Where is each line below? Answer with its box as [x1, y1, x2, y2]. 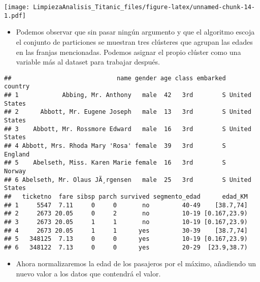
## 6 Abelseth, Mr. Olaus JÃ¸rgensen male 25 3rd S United [4, 176, 251, 183]
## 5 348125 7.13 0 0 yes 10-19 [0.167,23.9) [4, 235, 248, 243]
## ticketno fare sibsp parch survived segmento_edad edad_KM [4, 193, 248, 200]
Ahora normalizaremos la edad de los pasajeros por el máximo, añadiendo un [16, 258, 256, 269]
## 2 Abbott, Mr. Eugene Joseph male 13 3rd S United [4, 108, 251, 116]
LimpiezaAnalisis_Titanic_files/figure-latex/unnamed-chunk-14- [33, 4, 255, 11]
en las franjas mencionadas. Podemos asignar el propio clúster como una [16, 46, 241, 57]
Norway [4, 167, 26, 175]
